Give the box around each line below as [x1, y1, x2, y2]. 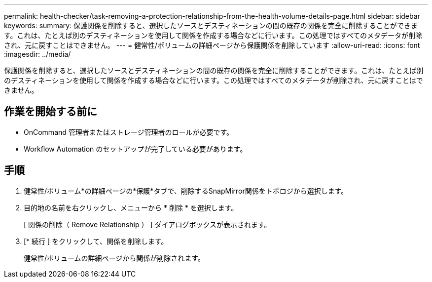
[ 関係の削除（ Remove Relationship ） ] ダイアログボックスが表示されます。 [24, 220, 271, 229]
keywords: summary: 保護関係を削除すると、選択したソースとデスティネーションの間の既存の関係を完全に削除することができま [4, 21, 418, 30]
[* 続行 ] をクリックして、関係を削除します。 [24, 237, 168, 245]
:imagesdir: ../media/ [4, 50, 71, 58]
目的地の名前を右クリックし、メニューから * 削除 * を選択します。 [24, 203, 238, 212]
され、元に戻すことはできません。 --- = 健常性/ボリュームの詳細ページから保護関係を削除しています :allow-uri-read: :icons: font [4, 41, 420, 49]
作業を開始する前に [4, 105, 97, 118]
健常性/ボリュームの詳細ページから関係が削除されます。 [24, 253, 205, 262]
